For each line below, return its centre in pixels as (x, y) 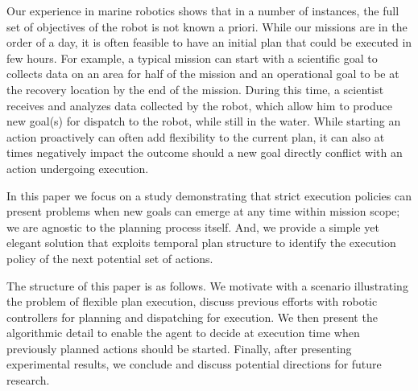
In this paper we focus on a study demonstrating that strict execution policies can (209, 195)
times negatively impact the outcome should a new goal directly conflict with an (205, 152)
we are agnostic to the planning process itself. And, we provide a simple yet (193, 226)
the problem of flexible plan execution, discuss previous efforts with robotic (192, 301)
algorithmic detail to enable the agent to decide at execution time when (183, 333)
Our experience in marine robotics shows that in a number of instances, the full (203, 10)
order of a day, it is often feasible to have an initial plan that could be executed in (209, 42)
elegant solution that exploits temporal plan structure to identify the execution (201, 243)
